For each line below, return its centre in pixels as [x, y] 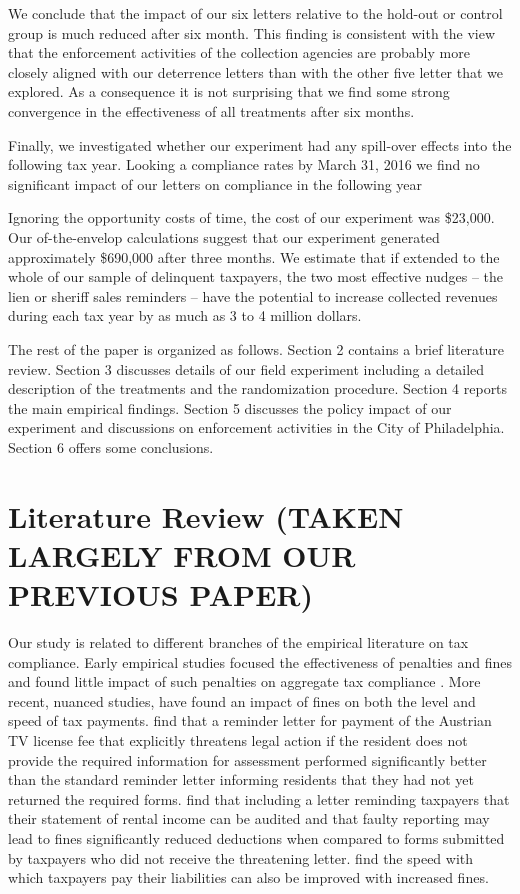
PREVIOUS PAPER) [160, 594]
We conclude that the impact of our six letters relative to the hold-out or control [255, 13]
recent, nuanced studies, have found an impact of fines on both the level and [242, 700]
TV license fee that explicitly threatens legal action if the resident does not [238, 739]
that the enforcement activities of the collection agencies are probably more [239, 52]
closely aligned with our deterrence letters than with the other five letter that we [256, 71]
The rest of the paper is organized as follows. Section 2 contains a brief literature [256, 348]
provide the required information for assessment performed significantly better [247, 759]
